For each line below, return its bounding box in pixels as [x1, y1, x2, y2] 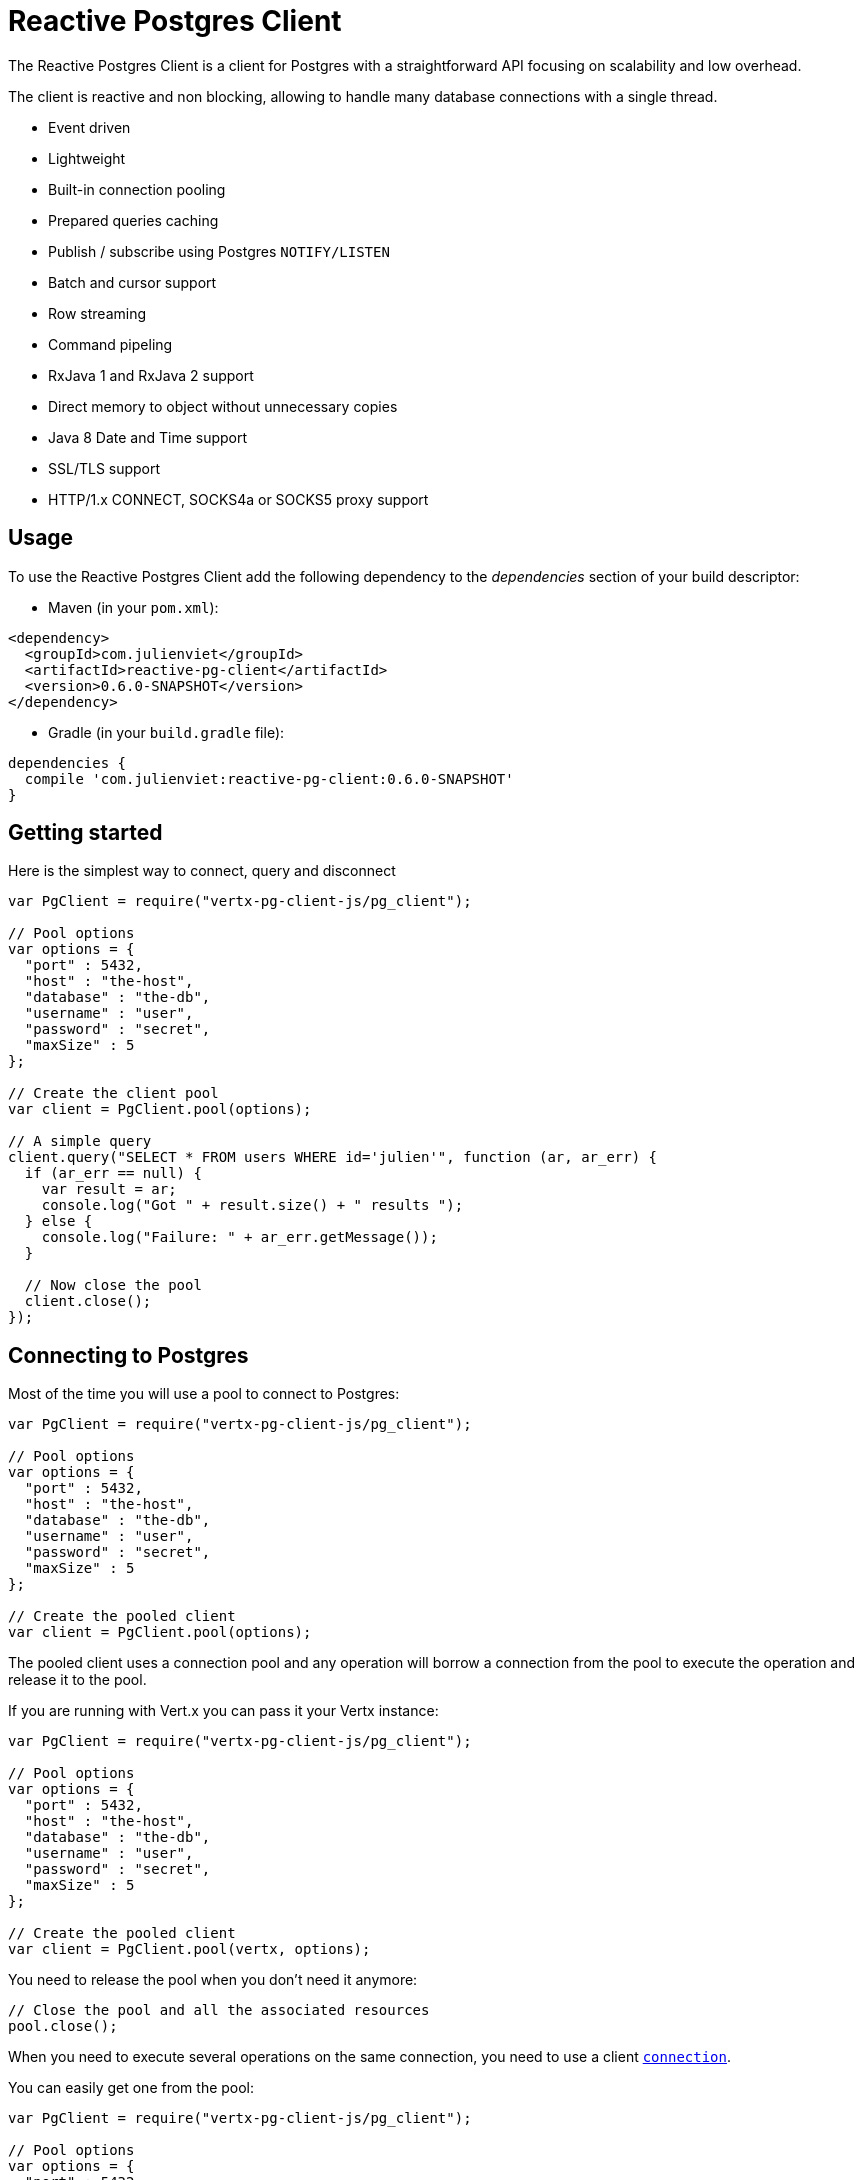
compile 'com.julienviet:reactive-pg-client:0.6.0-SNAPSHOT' [24, 770, 514, 787]
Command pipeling [48, 335, 173, 353]
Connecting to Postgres [8, 1342, 249, 1368]
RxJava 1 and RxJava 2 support [48, 366, 254, 384]
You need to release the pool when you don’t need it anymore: [8, 1971, 418, 1989]
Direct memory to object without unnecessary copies [48, 397, 398, 415]
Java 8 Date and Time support [48, 428, 248, 446]
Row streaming [48, 304, 147, 322]
